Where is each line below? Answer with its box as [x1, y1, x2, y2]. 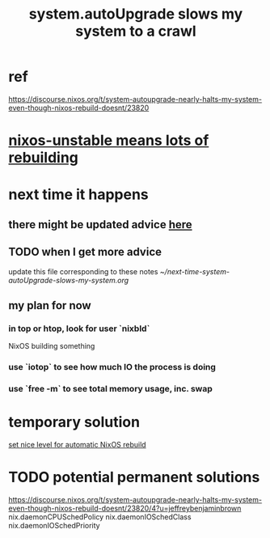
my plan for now [8, 299, 91, 312]
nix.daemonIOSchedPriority [8, 520, 100, 530]
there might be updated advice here [8, 218, 192, 231]
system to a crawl [75, 22, 196, 40]
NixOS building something [8, 341, 95, 351]
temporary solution [8, 413, 140, 431]
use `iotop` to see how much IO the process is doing [8, 362, 217, 373]
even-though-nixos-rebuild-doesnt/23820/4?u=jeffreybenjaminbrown [8, 503, 242, 513]
